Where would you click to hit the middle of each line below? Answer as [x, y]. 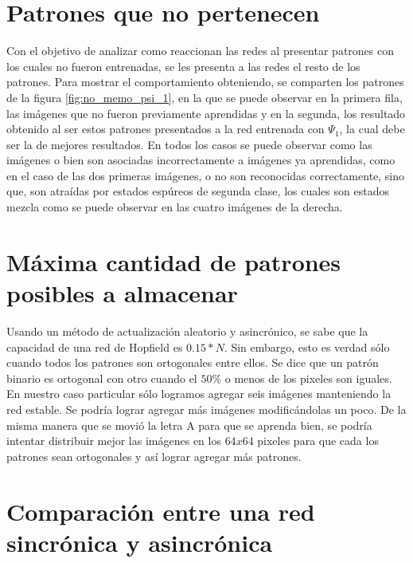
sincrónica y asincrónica [140, 542]
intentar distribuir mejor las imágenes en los [114, 441]
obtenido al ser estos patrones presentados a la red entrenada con [166, 129]
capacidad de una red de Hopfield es [95, 346]
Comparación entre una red [161, 511]
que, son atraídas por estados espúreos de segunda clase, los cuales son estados [198, 191]
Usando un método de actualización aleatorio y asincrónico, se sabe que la [187, 331]
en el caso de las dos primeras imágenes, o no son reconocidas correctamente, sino [206, 175]
